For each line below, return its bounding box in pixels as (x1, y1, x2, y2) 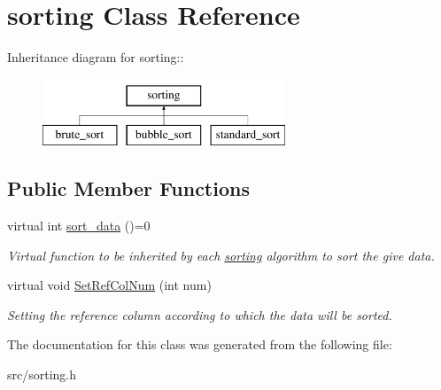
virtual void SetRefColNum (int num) (7, 276, 212, 294)
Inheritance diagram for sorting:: (7, 48, 184, 66)
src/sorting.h (7, 365, 77, 384)
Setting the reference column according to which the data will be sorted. (7, 305, 392, 324)
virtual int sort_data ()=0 (7, 216, 151, 235)
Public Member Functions (7, 175, 250, 202)
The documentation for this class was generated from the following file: (7, 335, 392, 354)
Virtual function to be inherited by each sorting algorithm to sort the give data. (7, 246, 435, 264)
